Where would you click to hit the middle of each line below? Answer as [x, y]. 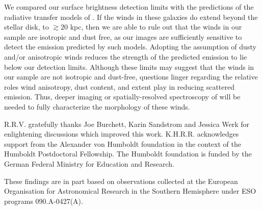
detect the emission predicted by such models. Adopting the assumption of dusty [130, 47]
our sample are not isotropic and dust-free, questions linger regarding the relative [131, 77]
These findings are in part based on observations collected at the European [121, 181]
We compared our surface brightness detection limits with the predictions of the [129, 7]
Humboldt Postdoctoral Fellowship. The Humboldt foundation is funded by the [128, 154]
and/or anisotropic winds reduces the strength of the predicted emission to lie [126, 56]
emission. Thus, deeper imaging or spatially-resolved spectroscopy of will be [122, 97]
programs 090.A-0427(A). [44, 201]
